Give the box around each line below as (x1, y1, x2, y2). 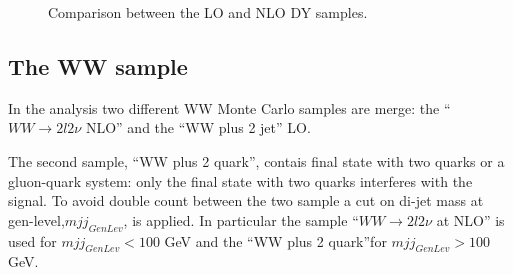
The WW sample (8, 50, 188, 81)
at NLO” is (436, 209, 505, 230)
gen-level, (8, 209, 65, 230)
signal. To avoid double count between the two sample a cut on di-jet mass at (8, 190, 484, 211)
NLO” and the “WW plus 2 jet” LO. (85, 117, 311, 138)
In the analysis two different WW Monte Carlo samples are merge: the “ (8, 97, 451, 118)
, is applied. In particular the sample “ (123, 209, 359, 230)
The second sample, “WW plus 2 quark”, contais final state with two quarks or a (8, 150, 505, 171)
